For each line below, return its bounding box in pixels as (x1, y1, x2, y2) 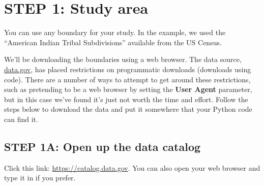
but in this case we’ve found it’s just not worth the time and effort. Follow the (4, 94, 248, 104)
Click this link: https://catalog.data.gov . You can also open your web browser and (4, 162, 260, 173)
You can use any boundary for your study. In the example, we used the (4, 27, 226, 38)
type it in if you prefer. (4, 172, 76, 183)
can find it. (4, 113, 38, 124)
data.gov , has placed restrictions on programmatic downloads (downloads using (4, 64, 251, 74)
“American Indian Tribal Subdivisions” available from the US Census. (4, 37, 222, 47)
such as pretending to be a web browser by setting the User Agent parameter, (4, 84, 252, 95)
